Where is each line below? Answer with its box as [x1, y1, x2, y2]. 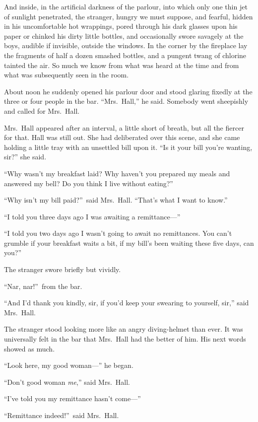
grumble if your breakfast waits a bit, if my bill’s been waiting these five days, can [4, 237, 254, 248]
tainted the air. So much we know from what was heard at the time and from [4, 60, 239, 70]
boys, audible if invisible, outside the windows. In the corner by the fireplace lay [4, 40, 248, 51]
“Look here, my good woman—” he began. [4, 360, 133, 370]
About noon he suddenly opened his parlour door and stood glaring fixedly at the [4, 86, 253, 96]
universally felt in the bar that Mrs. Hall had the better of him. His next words [4, 334, 246, 344]
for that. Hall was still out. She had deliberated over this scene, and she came [4, 132, 240, 142]
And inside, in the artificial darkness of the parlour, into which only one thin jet [4, 1, 248, 11]
